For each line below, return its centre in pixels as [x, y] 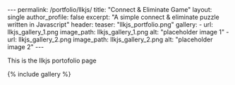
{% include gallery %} [40, 74]
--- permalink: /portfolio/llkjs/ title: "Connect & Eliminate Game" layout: [110, 9]
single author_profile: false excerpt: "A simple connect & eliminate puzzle [114, 17]
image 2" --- [26, 47]
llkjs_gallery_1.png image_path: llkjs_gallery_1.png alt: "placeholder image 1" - [118, 32]
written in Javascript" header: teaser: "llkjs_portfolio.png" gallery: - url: [110, 25]
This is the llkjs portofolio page [52, 60]
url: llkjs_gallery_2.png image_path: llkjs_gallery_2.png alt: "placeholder [110, 39]
